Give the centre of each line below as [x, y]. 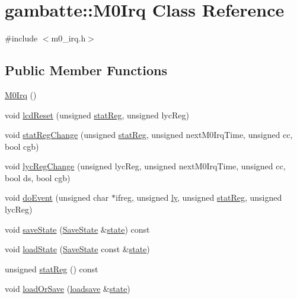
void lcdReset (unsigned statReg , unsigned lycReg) [97, 115]
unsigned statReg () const [52, 269]
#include [21, 38]
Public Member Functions [86, 70]
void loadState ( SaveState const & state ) [77, 249]
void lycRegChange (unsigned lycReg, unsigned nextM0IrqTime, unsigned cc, [145, 166]
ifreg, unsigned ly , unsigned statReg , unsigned [199, 197]
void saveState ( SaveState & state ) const [77, 229]
